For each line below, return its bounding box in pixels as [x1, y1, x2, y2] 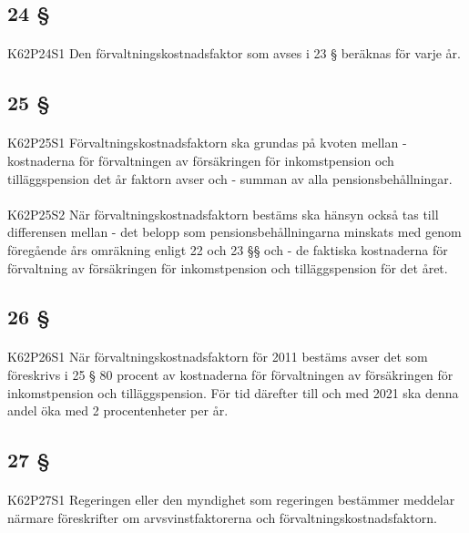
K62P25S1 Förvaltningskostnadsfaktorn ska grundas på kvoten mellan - [7, 133, 407, 152]
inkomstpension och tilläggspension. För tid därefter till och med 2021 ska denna [7, 383, 459, 402]
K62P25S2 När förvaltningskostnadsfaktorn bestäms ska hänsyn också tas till [7, 204, 439, 223]
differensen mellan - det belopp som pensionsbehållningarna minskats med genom [7, 222, 462, 241]
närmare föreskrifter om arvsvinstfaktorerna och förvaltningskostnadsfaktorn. [7, 507, 437, 527]
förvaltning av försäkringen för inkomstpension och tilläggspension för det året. [7, 258, 448, 277]
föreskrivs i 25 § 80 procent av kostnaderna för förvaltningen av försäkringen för [7, 365, 454, 384]
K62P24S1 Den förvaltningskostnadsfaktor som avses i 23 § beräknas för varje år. [7, 44, 461, 63]
